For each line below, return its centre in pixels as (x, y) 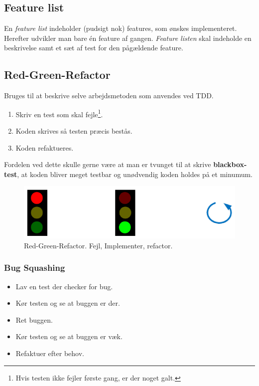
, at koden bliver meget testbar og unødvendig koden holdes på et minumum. (135, 174)
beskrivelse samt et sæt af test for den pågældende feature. (94, 48)
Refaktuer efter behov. (50, 353)
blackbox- (230, 164)
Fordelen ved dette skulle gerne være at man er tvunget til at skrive (108, 164)
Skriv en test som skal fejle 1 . (59, 113)
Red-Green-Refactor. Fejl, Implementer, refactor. (98, 245)
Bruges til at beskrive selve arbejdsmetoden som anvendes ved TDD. (109, 96)
